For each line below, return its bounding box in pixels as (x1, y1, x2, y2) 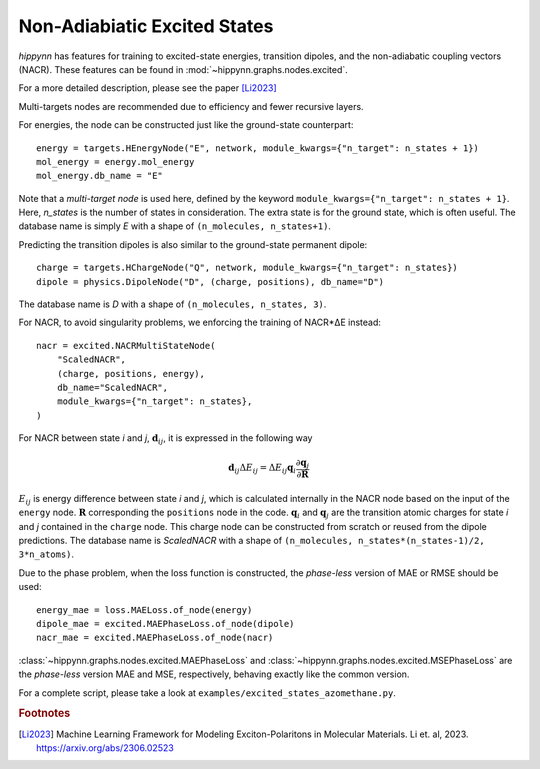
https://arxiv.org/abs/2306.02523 (36, 742, 174, 754)
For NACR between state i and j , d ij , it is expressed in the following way (18, 432, 313, 446)
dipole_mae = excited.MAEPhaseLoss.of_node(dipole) (36, 618, 295, 629)
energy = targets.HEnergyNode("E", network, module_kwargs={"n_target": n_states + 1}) (36, 142, 480, 154)
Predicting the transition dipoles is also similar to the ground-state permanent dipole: (18, 238, 368, 250)
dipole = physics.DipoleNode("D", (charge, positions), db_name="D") (36, 276, 385, 287)
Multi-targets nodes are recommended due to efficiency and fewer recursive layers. (18, 100, 364, 112)
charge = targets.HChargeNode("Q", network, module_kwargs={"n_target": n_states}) (36, 262, 459, 274)
